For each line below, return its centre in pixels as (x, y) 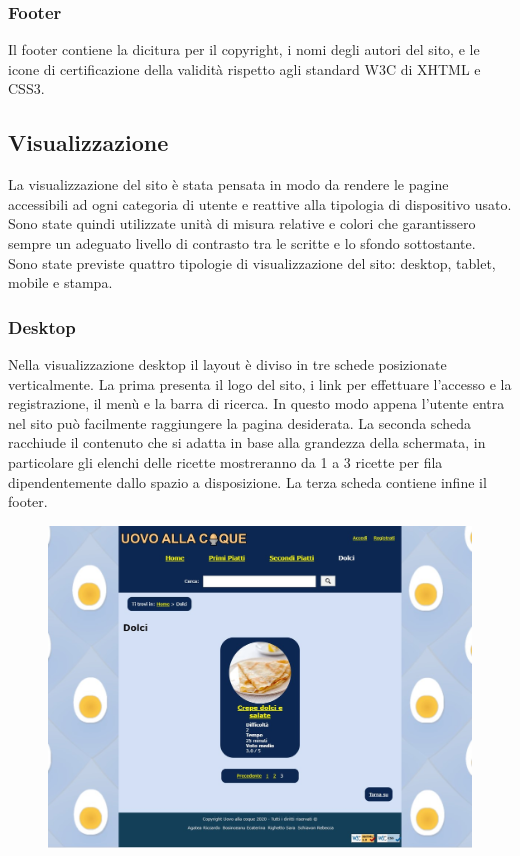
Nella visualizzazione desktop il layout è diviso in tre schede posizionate (227, 363)
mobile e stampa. (60, 282)
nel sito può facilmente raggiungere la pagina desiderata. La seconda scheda (239, 422)
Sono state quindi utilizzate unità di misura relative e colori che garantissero (242, 223)
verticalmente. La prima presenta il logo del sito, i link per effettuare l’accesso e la (260, 383)
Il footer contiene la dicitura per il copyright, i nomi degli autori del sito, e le (244, 49)
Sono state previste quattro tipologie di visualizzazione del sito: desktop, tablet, (252, 262)
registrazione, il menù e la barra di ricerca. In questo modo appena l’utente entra (256, 403)
